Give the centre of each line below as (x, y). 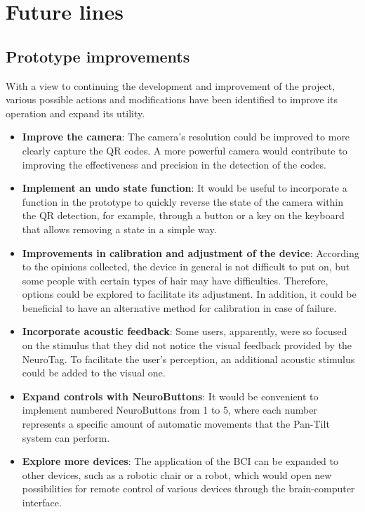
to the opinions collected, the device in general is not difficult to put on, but (186, 267)
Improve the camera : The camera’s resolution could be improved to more (186, 137)
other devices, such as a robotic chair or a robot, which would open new (177, 474)
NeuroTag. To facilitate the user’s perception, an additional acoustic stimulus (188, 359)
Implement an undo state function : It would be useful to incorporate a (185, 188)
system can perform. (66, 437)
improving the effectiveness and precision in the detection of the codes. (174, 164)
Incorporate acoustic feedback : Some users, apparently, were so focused (185, 331)
